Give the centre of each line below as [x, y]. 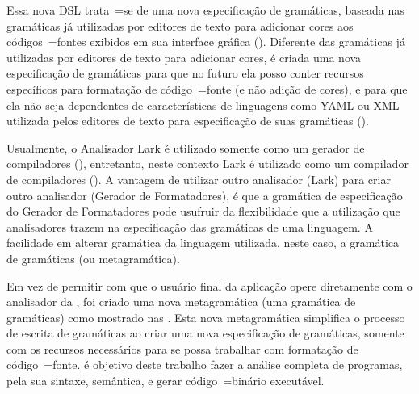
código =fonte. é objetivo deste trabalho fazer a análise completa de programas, [205, 365]
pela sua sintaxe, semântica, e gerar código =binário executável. [166, 381]
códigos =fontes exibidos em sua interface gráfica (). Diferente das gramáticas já [206, 42]
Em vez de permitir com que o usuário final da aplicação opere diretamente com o [209, 285]
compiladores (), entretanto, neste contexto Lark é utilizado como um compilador [207, 163]
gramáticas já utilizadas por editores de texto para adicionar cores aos [180, 25]
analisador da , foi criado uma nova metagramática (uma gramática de [181, 302]
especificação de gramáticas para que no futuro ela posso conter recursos [185, 73]
